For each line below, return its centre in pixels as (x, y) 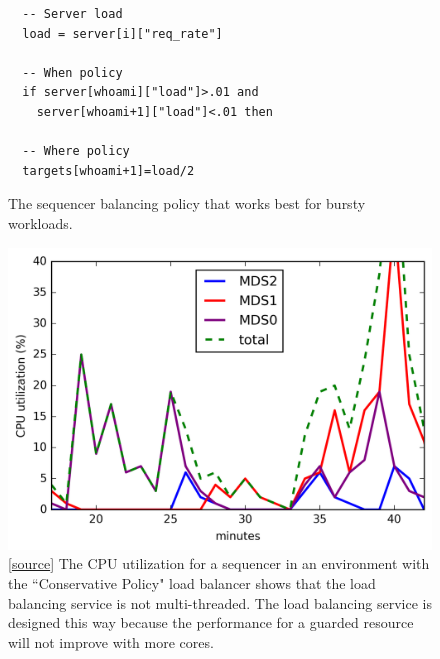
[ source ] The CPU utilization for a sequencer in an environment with (219, 563)
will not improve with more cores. (111, 641)
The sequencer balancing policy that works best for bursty (187, 203)
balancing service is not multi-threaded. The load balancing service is (220, 602)
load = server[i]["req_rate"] (122, 33)
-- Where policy (76, 151)
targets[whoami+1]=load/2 (108, 170)
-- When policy (72, 72)
